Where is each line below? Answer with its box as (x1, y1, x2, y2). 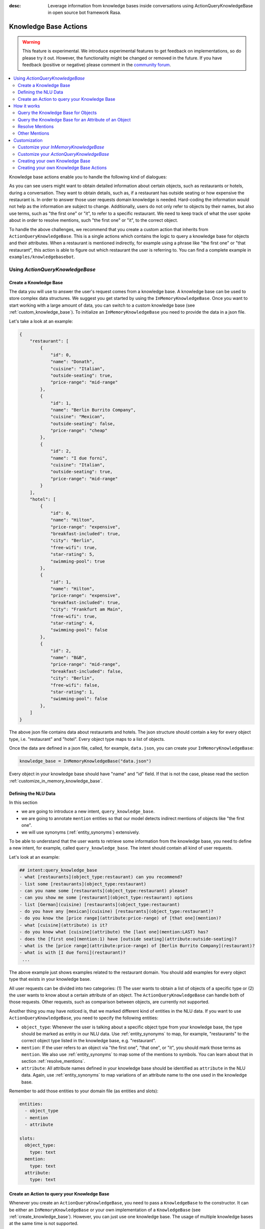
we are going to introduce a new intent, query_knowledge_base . (21, 809, 155, 815)
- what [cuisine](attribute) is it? (19, 922, 108, 928)
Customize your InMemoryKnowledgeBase (18, 144, 105, 150)
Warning (22, 39, 40, 45)
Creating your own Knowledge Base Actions (18, 165, 107, 171)
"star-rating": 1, (50, 689, 95, 695)
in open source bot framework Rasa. (48, 10, 121, 16)
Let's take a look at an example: (9, 318, 73, 324)
